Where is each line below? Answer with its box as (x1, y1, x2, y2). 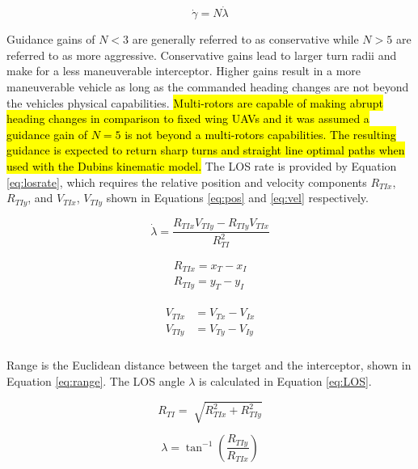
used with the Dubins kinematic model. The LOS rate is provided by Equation (6, 157, 397, 174)
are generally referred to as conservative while (132, 31, 359, 48)
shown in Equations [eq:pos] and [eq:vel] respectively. (106, 189, 369, 206)
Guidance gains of (6, 31, 95, 48)
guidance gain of (6, 125, 87, 142)
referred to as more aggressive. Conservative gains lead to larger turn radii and (6, 46, 397, 63)
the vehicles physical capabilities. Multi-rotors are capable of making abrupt (6, 94, 384, 111)
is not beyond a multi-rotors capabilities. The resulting (125, 125, 396, 142)
